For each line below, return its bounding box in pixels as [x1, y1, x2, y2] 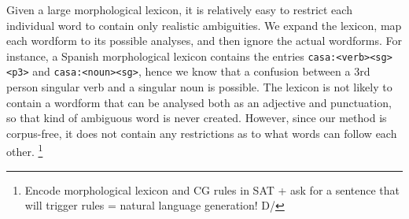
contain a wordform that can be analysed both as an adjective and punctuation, [6, 94, 392, 110]
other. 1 [6, 141, 43, 160]
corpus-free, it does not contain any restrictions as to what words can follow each [6, 124, 397, 141]
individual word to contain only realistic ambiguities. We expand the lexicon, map [6, 17, 402, 33]
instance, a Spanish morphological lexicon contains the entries [6, 47, 304, 64]
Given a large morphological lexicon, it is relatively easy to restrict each [6, 2, 352, 17]
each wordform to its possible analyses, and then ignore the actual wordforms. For [6, 32, 402, 49]
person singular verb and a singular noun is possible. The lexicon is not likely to [6, 79, 392, 95]
